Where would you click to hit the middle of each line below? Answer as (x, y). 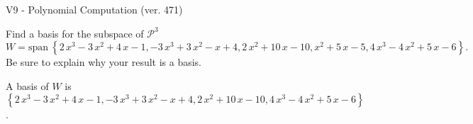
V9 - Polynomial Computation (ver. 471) (94, 9)
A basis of (27, 85)
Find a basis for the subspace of (75, 33)
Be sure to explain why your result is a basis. (104, 62)
